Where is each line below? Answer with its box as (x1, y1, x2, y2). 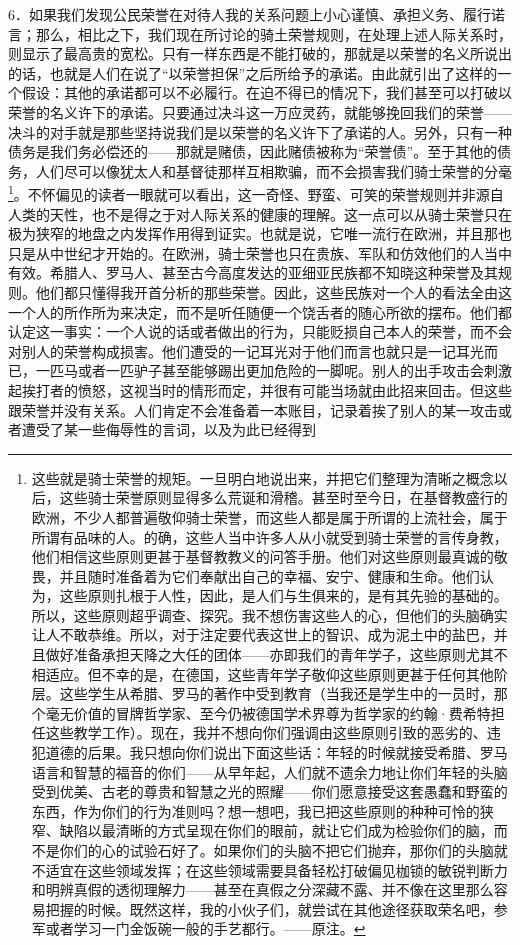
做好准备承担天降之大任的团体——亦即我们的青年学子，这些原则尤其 (45, 644, 494, 665)
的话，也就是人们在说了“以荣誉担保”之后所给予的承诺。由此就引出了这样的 (8, 62, 498, 83)
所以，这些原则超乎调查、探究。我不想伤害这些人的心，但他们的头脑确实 (31, 604, 508, 625)
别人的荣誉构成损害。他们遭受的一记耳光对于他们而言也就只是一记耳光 (21, 340, 484, 361)
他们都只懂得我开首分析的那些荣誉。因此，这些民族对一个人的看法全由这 (35, 281, 512, 302)
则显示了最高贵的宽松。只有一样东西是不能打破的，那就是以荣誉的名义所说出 (8, 43, 512, 64)
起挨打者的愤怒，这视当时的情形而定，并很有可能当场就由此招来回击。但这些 (8, 379, 512, 400)
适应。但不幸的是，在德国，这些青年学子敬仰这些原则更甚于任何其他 (45, 663, 494, 684)
